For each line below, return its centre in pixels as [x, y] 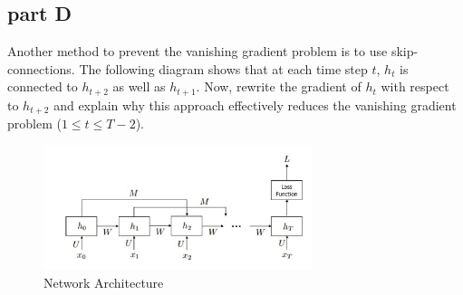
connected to [43, 86]
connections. [41, 68]
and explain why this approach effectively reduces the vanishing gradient [255, 105]
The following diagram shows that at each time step [223, 68]
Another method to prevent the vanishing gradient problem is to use [198, 51]
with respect [415, 86]
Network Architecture [104, 282]
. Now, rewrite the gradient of [279, 86]
